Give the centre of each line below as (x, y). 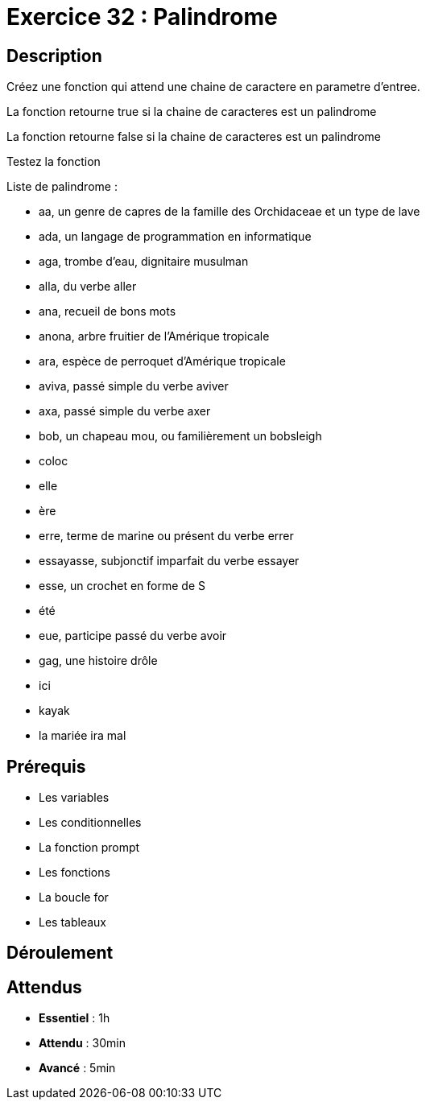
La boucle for (74, 898)
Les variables (74, 798)
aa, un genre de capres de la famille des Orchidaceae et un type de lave (230, 212)
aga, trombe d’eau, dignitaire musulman (144, 262)
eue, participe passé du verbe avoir (133, 636)
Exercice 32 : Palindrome (142, 17)
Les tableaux (72, 922)
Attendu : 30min (82, 1043)
